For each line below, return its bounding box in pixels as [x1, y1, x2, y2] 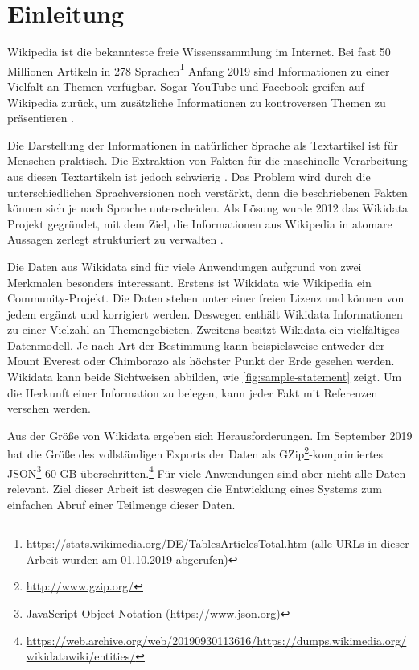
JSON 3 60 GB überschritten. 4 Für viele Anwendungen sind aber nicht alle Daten [7, 462, 406, 481]
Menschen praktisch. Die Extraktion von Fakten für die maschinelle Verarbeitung [7, 152, 408, 169]
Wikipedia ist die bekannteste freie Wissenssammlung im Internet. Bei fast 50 [7, 43, 391, 60]
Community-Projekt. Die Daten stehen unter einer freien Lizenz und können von [7, 290, 405, 306]
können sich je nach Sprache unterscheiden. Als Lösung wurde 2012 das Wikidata [7, 199, 409, 216]
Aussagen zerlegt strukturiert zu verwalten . [7, 231, 224, 248]
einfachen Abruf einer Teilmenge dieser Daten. [7, 495, 236, 512]
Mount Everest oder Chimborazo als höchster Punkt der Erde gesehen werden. [7, 352, 395, 369]
